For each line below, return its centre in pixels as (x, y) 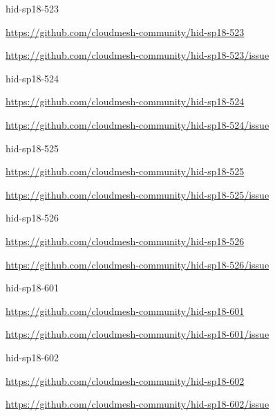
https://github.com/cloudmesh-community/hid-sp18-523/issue (137, 55)
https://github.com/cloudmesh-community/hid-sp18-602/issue (137, 404)
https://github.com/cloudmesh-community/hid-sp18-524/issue (137, 124)
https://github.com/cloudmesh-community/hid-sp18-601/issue (137, 334)
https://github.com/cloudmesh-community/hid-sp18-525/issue (137, 194)
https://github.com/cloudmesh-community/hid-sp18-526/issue (137, 264)
